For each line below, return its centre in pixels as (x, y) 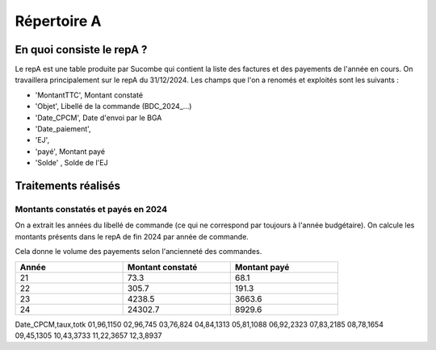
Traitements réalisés (68, 186)
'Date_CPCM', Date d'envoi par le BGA (99, 118)
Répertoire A (58, 21)
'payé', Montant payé (70, 151)
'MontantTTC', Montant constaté (89, 95)
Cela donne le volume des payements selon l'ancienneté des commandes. (138, 252)
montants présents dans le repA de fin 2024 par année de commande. (132, 236)
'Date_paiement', (63, 129)
